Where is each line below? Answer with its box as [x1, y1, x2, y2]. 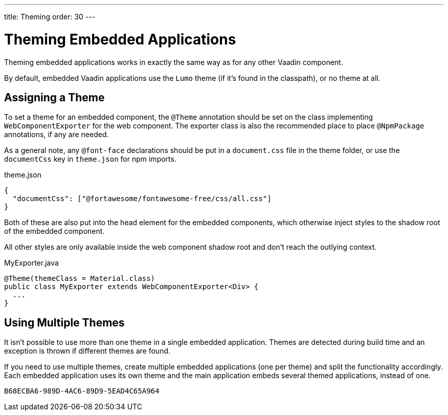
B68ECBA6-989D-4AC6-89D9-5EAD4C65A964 [4, 387, 160, 396]
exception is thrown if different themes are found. [4, 346, 171, 356]
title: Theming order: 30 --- [4, 12, 96, 21]
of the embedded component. [4, 227, 105, 236]
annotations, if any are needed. [4, 130, 109, 139]
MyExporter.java [4, 258, 59, 268]
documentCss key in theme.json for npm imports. [4, 155, 176, 164]
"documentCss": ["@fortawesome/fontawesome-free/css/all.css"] [12, 194, 272, 203]
